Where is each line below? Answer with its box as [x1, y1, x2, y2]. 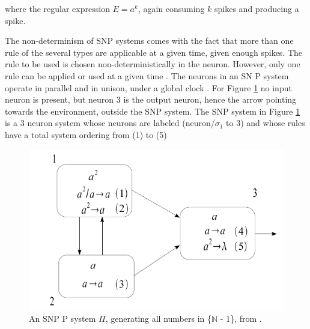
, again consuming [138, 2, 205, 14]
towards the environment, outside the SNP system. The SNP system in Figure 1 [5, 104, 300, 117]
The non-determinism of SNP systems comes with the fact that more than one [5, 34, 294, 47]
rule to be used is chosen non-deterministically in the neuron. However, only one [5, 58, 300, 70]
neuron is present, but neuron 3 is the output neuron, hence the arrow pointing [5, 93, 297, 106]
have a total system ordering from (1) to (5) [5, 128, 167, 140]
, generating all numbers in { [105, 312, 212, 325]
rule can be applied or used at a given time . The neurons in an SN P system [5, 69, 289, 82]
